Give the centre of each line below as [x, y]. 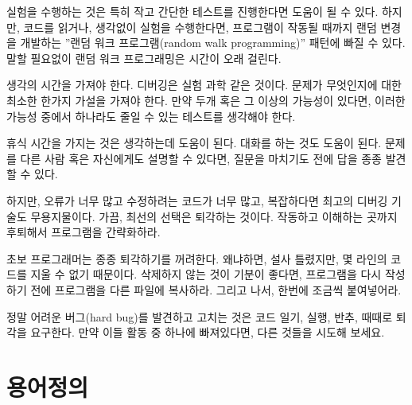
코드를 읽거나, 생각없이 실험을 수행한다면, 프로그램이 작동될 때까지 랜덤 [200, 27]
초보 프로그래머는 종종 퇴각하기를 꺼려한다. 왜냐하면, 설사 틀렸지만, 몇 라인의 [197, 258]
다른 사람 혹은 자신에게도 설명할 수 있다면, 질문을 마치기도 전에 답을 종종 [201, 158]
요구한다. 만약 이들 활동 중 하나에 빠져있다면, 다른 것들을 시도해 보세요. [208, 332]
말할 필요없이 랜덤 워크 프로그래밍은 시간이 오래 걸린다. [144, 58]
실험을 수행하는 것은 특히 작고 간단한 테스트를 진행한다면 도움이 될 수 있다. [192, 11]
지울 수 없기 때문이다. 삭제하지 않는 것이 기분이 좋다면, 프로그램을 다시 [206, 274]
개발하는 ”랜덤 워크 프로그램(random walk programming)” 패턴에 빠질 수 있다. [213, 43]
